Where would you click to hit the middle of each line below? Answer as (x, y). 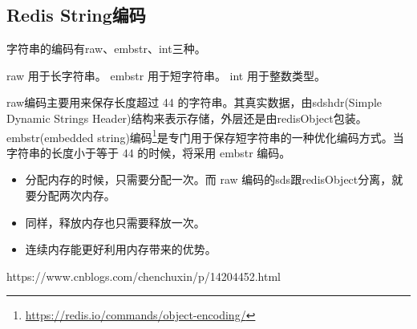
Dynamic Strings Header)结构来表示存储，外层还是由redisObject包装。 (187, 118)
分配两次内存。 (76, 195)
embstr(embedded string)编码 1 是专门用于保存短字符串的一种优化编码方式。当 (205, 136)
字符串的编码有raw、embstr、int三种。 (106, 49)
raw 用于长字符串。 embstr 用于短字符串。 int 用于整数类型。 (166, 75)
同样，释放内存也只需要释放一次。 (115, 222)
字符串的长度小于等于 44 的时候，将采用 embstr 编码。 (149, 152)
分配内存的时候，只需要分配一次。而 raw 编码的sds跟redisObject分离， (208, 179)
